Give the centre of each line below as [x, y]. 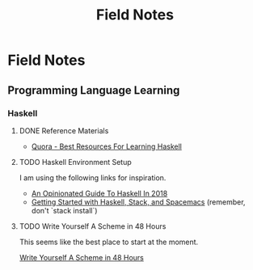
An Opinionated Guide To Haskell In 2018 [99, 193]
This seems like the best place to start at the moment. [109, 242]
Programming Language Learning [94, 90]
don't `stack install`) [64, 210]
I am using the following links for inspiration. [93, 177]
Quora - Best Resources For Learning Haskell [107, 146]
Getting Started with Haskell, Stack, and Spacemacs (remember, [138, 202]
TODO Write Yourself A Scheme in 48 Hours [93, 226]
